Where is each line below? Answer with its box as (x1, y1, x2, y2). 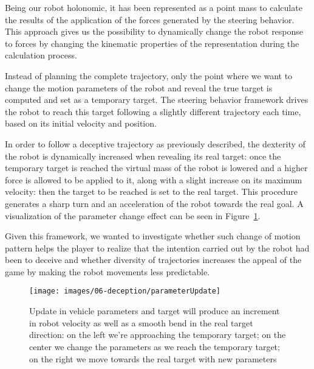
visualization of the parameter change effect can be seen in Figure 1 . (5, 209, 261, 222)
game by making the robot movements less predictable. (5, 265, 210, 278)
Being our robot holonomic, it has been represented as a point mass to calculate (5, 1, 302, 13)
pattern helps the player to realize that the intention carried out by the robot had (5, 241, 310, 254)
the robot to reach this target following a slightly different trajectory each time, (5, 105, 301, 118)
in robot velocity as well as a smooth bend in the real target (29, 316, 253, 329)
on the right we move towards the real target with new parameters (29, 352, 277, 365)
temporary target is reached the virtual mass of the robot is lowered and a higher (5, 161, 308, 174)
